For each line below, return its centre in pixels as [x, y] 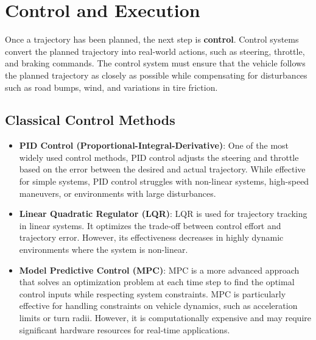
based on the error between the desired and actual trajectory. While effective [162, 169]
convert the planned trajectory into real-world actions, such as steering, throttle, [155, 51]
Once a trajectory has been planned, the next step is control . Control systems [152, 39]
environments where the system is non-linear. [104, 250]
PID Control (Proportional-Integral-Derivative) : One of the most [154, 145]
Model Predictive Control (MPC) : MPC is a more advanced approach [159, 270]
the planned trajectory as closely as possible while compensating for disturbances [156, 75]
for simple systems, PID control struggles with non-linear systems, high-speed [164, 181]
